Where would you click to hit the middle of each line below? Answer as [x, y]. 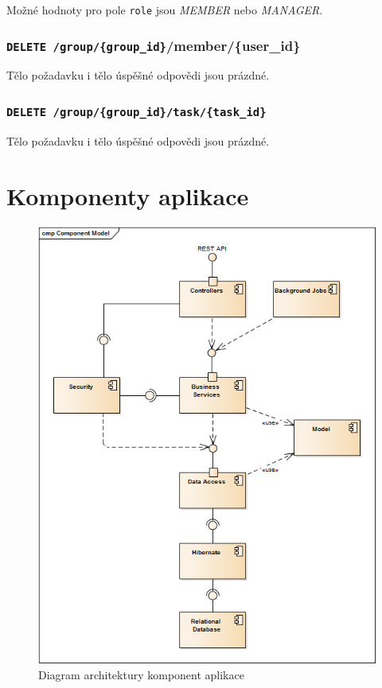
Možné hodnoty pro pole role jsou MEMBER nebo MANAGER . [165, 10]
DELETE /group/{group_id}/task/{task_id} [136, 112]
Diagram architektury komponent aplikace [141, 674]
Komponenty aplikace [128, 195]
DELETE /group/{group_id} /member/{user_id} [154, 45]
